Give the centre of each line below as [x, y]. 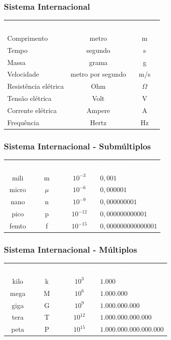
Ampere [98, 110]
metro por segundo [98, 74]
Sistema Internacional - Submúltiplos [78, 146]
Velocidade [23, 74]
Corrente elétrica [32, 110]
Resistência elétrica [36, 86]
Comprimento [28, 38]
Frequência [23, 122]
